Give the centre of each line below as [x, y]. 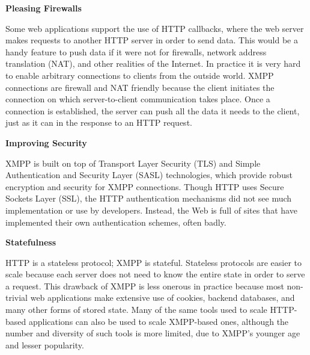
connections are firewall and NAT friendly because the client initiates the [140, 87]
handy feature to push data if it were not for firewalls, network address [136, 51]
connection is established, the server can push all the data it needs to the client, [153, 110]
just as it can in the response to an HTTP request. [99, 122]
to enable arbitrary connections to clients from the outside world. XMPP [140, 75]
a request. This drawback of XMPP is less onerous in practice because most [145, 286]
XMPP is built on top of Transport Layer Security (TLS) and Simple [133, 163]
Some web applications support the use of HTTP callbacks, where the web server [155, 28]
